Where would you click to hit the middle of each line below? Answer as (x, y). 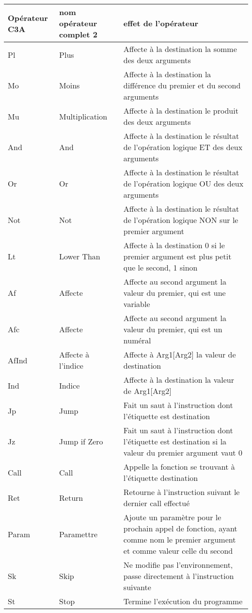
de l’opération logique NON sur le (181, 220)
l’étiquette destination (161, 478)
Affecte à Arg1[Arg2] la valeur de (180, 354)
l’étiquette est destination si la (175, 441)
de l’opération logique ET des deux (183, 147)
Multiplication (83, 116)
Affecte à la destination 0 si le (174, 245)
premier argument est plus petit (177, 256)
